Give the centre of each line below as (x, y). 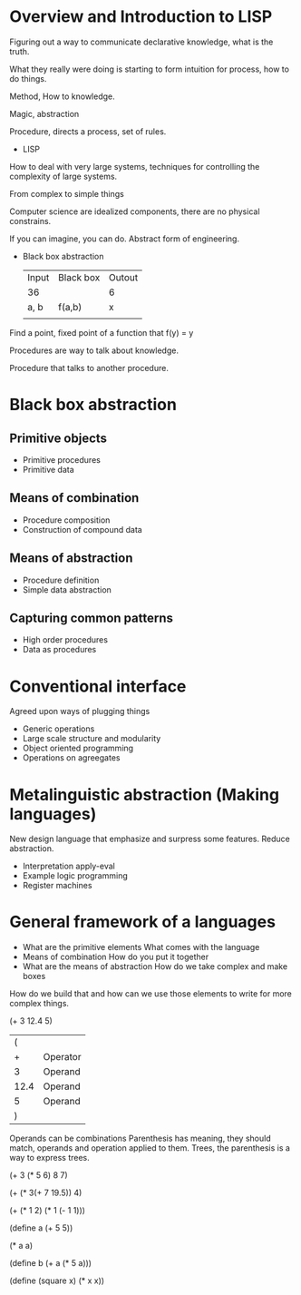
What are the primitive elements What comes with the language (141, 947)
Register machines (57, 886)
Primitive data (48, 469)
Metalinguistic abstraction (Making (144, 795)
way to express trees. (50, 1158)
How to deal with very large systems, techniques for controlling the (135, 166)
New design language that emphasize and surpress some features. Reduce (150, 839)
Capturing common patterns (92, 618)
